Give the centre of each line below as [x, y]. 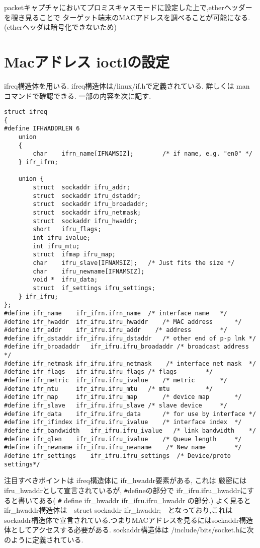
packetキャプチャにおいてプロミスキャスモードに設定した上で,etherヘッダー [128, 7]
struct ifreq [26, 112]
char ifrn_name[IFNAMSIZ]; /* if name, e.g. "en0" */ [143, 154]
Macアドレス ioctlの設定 [87, 61]
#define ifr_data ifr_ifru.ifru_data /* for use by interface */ [130, 414]
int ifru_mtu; [56, 246]
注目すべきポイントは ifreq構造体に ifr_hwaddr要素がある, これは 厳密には [125, 480]
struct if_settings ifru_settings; [94, 288]
